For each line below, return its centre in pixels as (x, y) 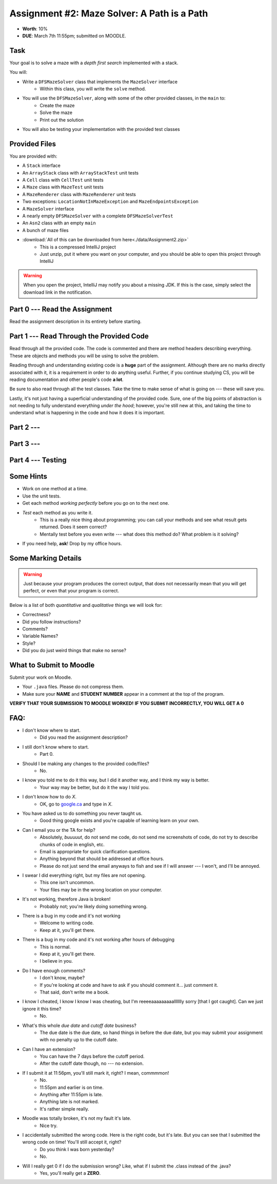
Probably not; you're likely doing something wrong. (94, 906)
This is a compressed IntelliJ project (78, 247)
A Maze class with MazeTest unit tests (63, 187)
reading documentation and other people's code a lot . (66, 379)
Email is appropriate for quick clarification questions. (95, 851)
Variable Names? (40, 636)
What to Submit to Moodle (52, 665)
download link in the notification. (58, 292)
